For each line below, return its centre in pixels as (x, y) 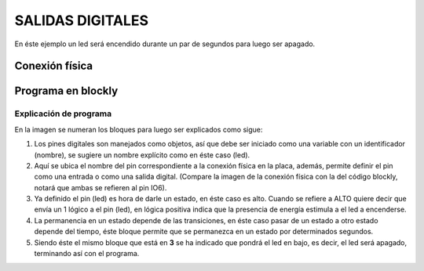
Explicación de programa (63, 114)
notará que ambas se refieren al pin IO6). (101, 187)
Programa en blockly (66, 91)
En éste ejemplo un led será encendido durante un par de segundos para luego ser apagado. (165, 44)
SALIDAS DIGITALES (82, 20)
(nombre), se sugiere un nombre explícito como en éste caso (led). (142, 155)
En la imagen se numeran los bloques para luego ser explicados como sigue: (139, 129)
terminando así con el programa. (87, 254)
